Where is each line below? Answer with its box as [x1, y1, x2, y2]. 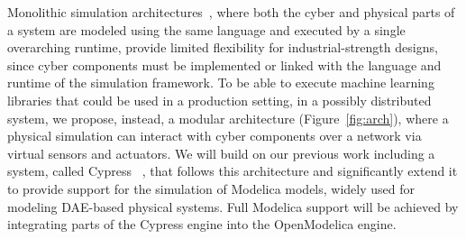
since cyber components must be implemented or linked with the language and [7, 55, 442, 74]
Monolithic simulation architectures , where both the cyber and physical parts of [7, 3, 455, 21]
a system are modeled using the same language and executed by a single [7, 20, 406, 39]
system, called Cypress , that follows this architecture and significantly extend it [7, 161, 458, 180]
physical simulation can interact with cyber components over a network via [7, 126, 422, 145]
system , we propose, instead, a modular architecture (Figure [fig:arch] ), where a [7, 108, 449, 127]
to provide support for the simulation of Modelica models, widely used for [7, 179, 416, 198]
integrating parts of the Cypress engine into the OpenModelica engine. [7, 215, 397, 234]
